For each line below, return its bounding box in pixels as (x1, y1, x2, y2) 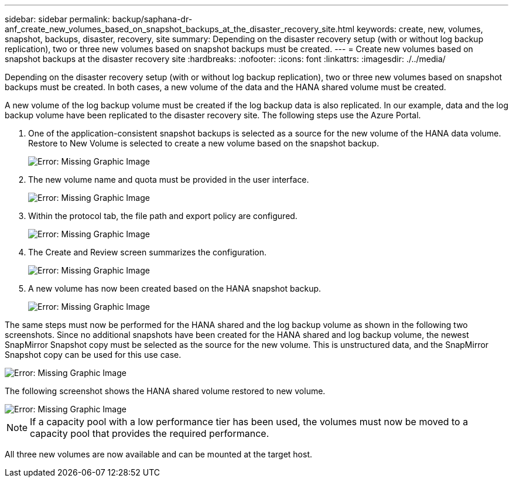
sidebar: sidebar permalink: (5, 14, 110, 24)
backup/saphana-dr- (112, 14, 193, 24)
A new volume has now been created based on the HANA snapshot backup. (28, 283, 322, 293)
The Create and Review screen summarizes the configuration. (28, 247, 266, 257)
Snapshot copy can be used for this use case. (5, 350, 182, 360)
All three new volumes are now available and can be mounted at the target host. (5, 449, 313, 459)
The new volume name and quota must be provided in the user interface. (28, 175, 309, 184)
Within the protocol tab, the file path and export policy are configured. (28, 211, 297, 221)
